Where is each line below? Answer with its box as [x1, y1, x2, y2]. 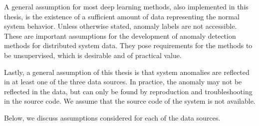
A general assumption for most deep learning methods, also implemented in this [4, 1, 249, 11]
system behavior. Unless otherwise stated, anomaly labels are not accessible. [4, 21, 237, 31]
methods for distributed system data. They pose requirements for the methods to [4, 40, 253, 51]
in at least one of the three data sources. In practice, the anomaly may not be [4, 76, 242, 87]
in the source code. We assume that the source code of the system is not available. [4, 96, 256, 106]
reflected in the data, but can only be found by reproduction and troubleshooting [4, 86, 253, 96]
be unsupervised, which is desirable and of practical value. [4, 50, 182, 60]
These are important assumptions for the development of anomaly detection [4, 30, 236, 41]
